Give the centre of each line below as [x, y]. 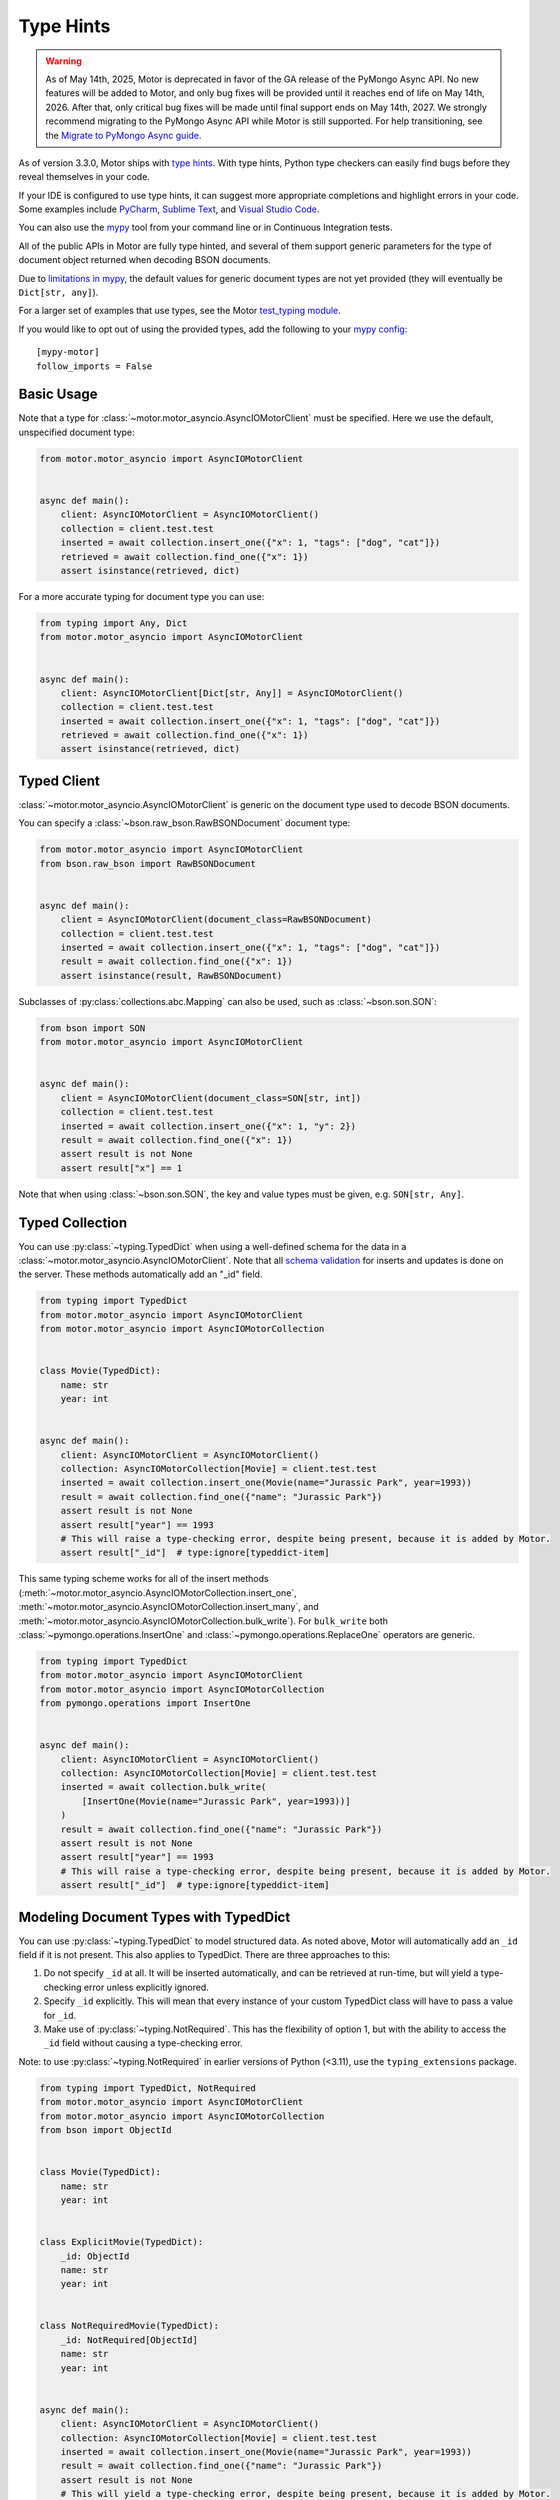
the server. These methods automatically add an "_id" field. [140, 1274]
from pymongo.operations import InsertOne [145, 1703]
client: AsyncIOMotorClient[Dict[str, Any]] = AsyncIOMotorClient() [232, 693]
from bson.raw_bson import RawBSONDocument [148, 863]
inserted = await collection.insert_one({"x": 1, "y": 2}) [208, 1126]
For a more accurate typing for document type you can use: [141, 596]
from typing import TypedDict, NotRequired [148, 2088]
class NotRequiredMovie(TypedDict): [129, 2326]
